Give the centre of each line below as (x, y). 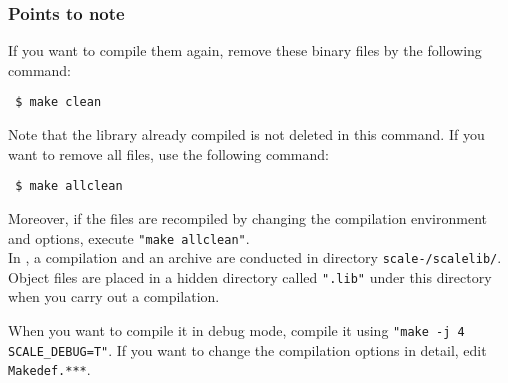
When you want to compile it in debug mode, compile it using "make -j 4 (236, 330)
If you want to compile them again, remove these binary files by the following (245, 50)
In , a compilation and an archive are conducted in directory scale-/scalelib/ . (255, 257)
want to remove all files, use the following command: (168, 153)
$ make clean (58, 102)
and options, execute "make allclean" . (129, 237)
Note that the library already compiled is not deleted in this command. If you (246, 134)
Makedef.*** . (49, 369)
